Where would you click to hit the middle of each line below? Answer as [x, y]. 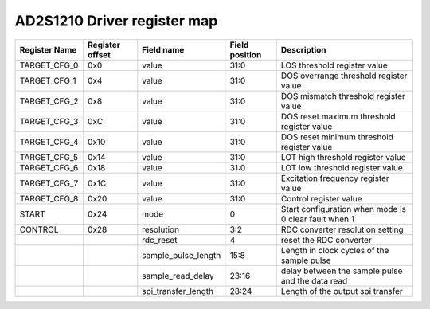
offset [100, 54]
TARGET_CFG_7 [49, 183]
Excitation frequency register [335, 178]
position [246, 54]
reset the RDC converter [326, 240]
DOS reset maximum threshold [338, 116]
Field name [163, 49]
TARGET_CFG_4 [49, 142]
